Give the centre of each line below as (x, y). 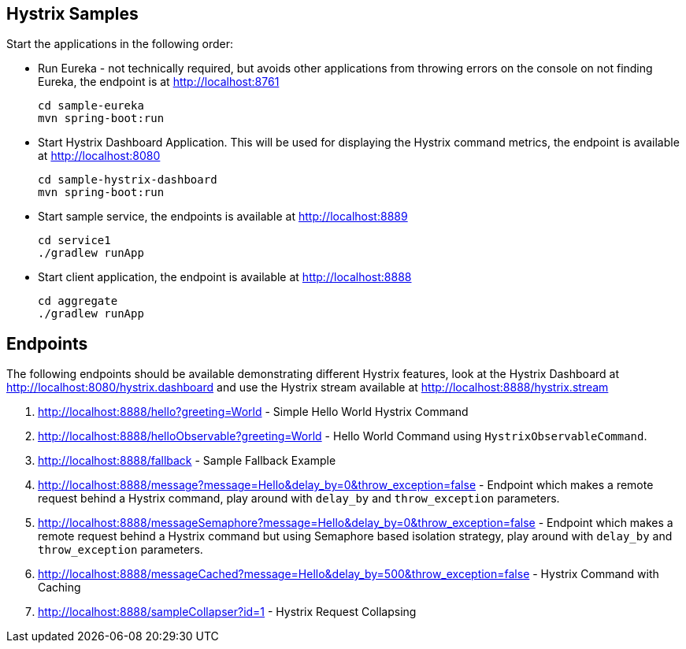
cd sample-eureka (91, 106)
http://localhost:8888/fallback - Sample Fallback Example (187, 461)
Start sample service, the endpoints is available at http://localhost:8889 (223, 217)
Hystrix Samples (72, 14)
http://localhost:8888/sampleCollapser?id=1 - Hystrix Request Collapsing (227, 612)
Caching (59, 588)
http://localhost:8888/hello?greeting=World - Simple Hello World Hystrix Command (253, 412)
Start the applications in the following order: (120, 44)
